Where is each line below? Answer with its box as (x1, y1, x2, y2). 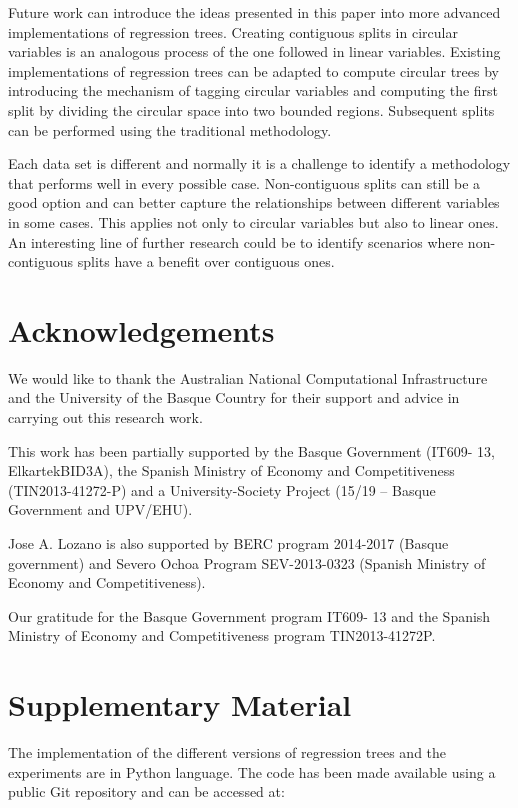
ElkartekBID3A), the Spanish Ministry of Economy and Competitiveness (8, 460, 455, 481)
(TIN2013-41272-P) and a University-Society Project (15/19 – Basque (8, 479, 436, 500)
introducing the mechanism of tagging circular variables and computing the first (8, 80, 499, 101)
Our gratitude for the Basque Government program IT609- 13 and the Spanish (8, 605, 491, 626)
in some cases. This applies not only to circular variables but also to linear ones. (8, 211, 499, 232)
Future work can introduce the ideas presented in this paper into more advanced (8, 2, 501, 22)
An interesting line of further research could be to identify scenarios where (8, 231, 464, 252)
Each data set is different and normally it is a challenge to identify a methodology (8, 153, 511, 174)
